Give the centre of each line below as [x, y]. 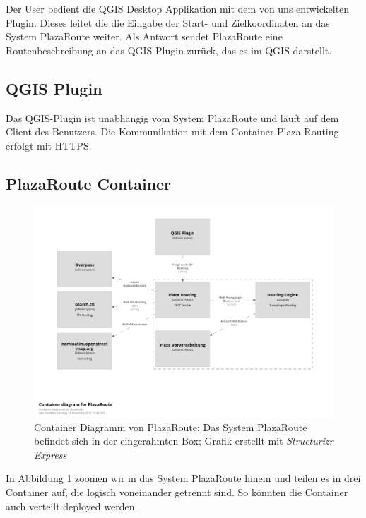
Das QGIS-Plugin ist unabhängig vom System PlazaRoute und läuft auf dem [172, 118]
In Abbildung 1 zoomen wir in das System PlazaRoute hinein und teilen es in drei [183, 478]
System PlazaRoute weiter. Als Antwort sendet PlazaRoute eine [144, 36]
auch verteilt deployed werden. [72, 506]
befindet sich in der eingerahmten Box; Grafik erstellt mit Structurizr [184, 441]
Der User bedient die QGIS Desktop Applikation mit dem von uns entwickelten [178, 8]
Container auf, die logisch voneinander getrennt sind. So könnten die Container [177, 492]
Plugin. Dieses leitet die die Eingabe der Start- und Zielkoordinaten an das [168, 22]
